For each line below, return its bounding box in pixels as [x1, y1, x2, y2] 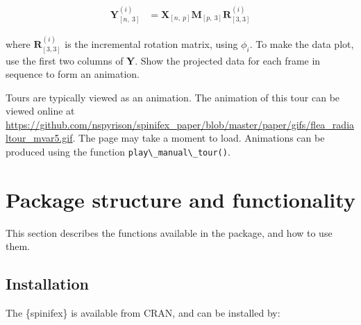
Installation [6, 273, 89, 294]
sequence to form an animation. [6, 67, 140, 81]
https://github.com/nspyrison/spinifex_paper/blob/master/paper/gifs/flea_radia [6, 117, 355, 131]
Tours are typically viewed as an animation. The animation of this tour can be [6, 90, 340, 104]
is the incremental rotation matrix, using [65, 37, 238, 51]
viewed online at [6, 103, 75, 118]
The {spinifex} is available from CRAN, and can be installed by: [6, 306, 280, 320]
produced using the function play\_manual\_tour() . [6, 144, 230, 159]
